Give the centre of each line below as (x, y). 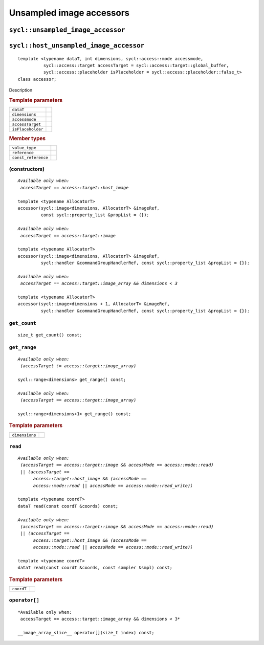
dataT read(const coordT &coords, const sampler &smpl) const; (95, 568)
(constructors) (27, 169)
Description (21, 90)
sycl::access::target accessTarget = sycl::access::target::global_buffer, (136, 65)
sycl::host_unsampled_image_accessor (77, 45)
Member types (27, 138)
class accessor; (37, 79)
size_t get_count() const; (50, 335)
